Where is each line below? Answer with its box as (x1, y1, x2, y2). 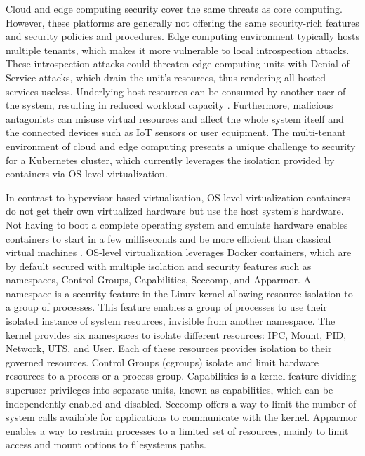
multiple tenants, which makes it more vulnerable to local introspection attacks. (6, 42, 350, 57)
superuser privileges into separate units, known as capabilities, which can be (6, 382, 333, 397)
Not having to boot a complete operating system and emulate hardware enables (6, 217, 348, 232)
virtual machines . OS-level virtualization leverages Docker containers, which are (6, 245, 352, 260)
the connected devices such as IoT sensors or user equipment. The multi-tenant (6, 125, 346, 140)
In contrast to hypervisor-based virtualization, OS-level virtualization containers (6, 189, 350, 204)
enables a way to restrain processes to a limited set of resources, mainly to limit (6, 423, 349, 438)
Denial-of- (310, 56, 353, 71)
